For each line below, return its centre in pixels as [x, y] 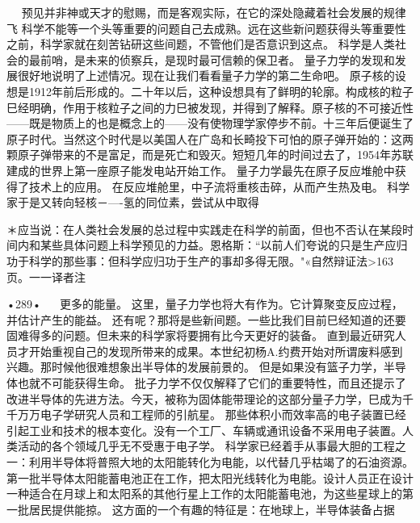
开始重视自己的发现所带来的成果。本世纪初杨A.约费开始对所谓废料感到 [216, 351]
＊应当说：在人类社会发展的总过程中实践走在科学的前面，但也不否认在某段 [204, 229]
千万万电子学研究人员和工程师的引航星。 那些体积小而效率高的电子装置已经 [206, 414]
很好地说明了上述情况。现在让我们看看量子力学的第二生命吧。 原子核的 [206, 75]
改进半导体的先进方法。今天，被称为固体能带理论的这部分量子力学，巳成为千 [210, 398]
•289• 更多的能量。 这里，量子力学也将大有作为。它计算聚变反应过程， [205, 304]
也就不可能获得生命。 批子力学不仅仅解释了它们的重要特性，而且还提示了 [212, 383]
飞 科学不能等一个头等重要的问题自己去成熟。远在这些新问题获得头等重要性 [206, 28]
